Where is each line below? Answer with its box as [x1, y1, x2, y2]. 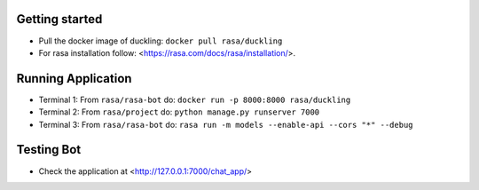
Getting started [16, 12, 103, 27]
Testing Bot [16, 142, 82, 157]
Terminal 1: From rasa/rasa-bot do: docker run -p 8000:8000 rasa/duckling [38, 94, 351, 105]
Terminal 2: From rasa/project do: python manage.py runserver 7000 [38, 107, 320, 117]
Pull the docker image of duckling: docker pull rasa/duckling [38, 36, 283, 46]
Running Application [16, 71, 132, 86]
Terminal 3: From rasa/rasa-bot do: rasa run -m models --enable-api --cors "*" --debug [38, 119, 413, 130]
